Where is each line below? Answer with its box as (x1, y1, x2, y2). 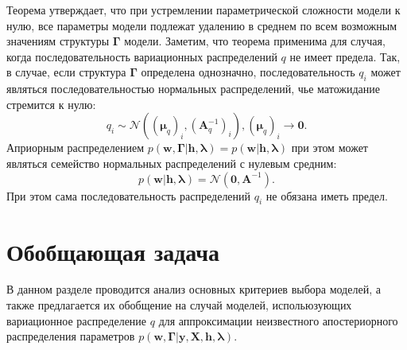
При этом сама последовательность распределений (6, 187, 251, 204)
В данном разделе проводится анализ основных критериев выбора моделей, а (6, 281, 381, 297)
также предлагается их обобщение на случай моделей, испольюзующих (6, 297, 352, 313)
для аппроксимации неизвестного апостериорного (158, 312, 398, 329)
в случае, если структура (6, 64, 126, 80)
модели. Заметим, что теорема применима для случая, (124, 33, 386, 49)
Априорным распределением (6, 139, 145, 156)
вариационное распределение (6, 312, 147, 329)
